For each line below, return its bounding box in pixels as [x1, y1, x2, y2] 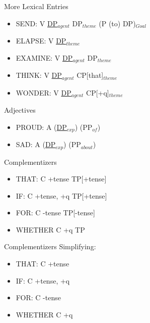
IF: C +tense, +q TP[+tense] [16, 190, 107, 201]
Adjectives [4, 105, 36, 115]
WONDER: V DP [16, 87, 71, 98]
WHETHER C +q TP [16, 224, 85, 235]
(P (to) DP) [99, 18, 136, 28]
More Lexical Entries [4, 1, 68, 11]
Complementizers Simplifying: [4, 241, 96, 252]
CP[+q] [86, 87, 109, 98]
